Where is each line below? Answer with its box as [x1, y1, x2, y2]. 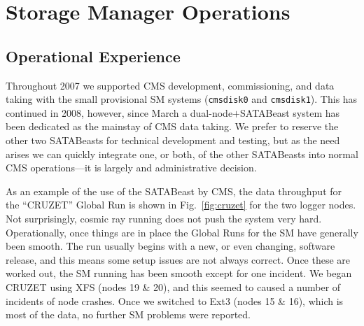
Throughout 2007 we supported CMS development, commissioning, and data [6, 78, 335, 92]
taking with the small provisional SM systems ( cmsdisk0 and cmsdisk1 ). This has [6, 92, 358, 106]
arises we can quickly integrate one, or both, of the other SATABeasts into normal [6, 146, 358, 161]
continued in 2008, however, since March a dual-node [6, 105, 233, 120]
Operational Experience [6, 45, 181, 66]
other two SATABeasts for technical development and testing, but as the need [6, 133, 340, 148]
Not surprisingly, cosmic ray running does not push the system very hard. [6, 211, 322, 225]
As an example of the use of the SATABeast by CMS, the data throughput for [6, 183, 342, 198]
